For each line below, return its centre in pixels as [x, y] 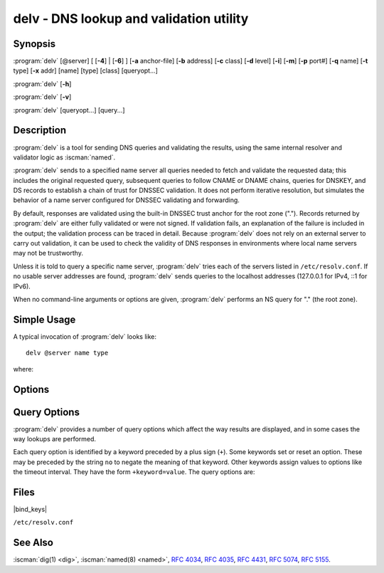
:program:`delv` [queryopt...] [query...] [69, 110]
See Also [33, 543]
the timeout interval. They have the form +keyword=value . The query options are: [134, 472]
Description [40, 131]
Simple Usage [44, 319]
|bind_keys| [30, 510]
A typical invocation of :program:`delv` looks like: [85, 336]
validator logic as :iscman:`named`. [64, 157]
